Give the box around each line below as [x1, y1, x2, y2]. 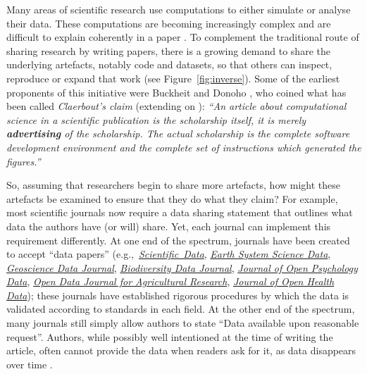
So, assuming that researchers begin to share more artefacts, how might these [6, 177, 340, 192]
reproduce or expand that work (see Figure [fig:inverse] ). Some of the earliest [6, 70, 340, 85]
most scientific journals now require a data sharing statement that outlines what [6, 205, 353, 220]
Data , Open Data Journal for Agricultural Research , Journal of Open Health [6, 274, 335, 289]
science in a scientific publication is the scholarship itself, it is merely [6, 112, 306, 127]
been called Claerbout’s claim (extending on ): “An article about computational [6, 99, 347, 113]
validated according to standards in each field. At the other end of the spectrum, [6, 301, 355, 316]
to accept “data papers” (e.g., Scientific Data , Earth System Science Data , [6, 247, 331, 261]
